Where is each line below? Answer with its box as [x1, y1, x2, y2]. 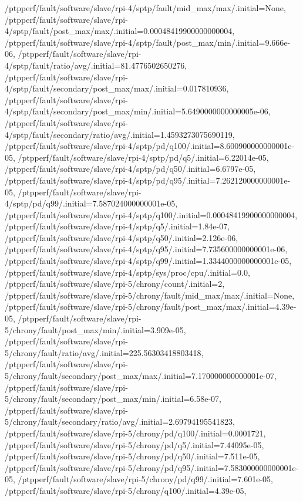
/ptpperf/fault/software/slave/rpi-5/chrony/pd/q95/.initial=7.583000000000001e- [5, 461, 299, 473]
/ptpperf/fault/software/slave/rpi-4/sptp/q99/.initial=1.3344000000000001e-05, [5, 255, 292, 267]
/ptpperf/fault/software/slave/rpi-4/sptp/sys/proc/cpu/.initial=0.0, [5, 266, 250, 278]
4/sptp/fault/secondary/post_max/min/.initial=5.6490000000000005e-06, [5, 105, 271, 117]
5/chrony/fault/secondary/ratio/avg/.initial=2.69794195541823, [5, 415, 235, 428]
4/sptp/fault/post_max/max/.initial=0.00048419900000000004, [5, 25, 235, 37]
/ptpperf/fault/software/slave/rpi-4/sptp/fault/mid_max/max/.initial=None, [5, 2, 286, 13]
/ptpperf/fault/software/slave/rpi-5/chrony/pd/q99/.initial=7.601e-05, [18, 473, 273, 485]
